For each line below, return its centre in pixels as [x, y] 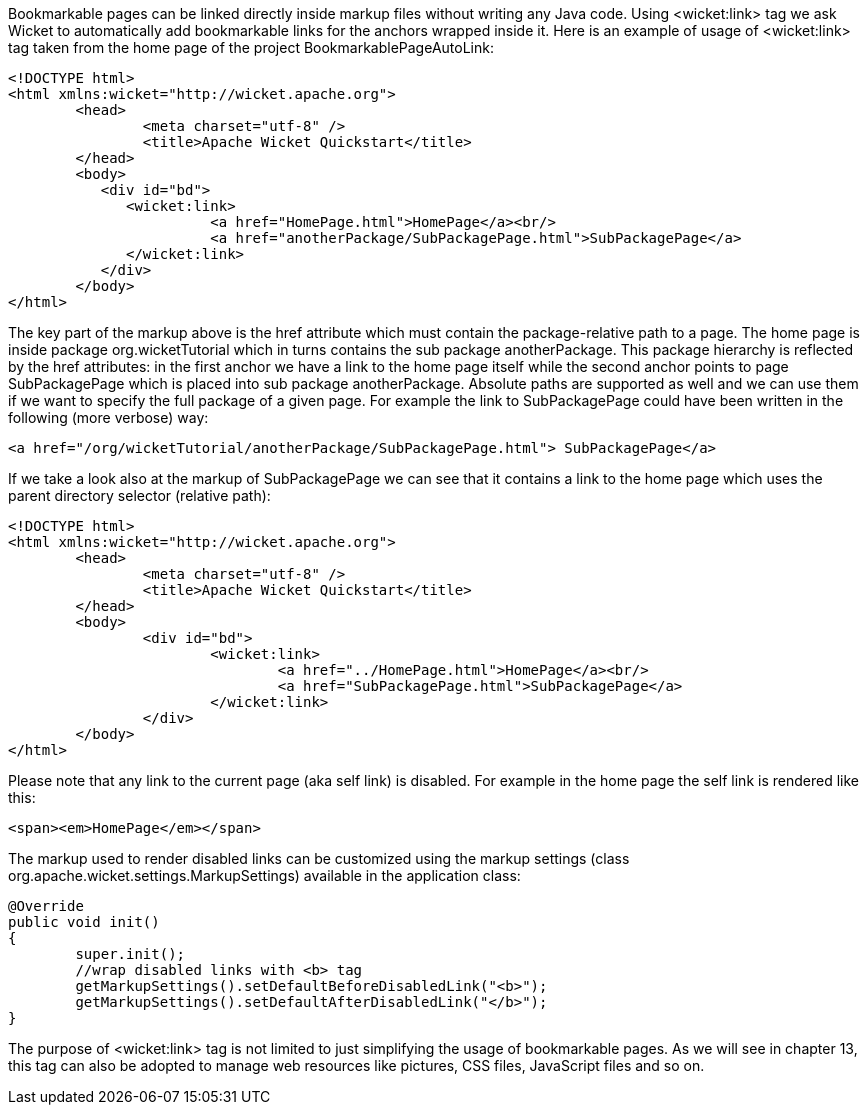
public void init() [84, 922]
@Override [46, 906]
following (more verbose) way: [108, 417]
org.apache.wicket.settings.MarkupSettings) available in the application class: [264, 875]
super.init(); [130, 954]
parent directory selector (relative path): [139, 495]
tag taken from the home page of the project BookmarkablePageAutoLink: [251, 47]
